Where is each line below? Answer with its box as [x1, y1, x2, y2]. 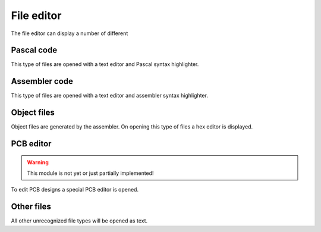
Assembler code [11, 76, 74, 86]
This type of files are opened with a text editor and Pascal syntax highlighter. [11, 61, 199, 68]
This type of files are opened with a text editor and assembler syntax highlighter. [11, 92, 208, 99]
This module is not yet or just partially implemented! [27, 170, 154, 177]
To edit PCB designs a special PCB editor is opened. [11, 186, 139, 193]
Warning [27, 158, 49, 166]
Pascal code [11, 45, 58, 55]
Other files [11, 202, 52, 212]
